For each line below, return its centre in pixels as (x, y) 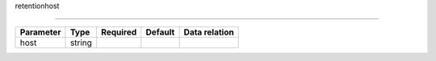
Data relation (209, 32)
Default (160, 32)
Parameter (40, 32)
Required (119, 32)
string (81, 43)
